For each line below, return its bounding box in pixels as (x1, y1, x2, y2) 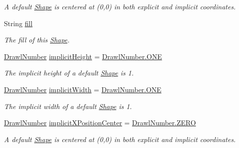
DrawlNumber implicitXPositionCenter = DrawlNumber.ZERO (4, 117, 196, 128)
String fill (4, 18, 33, 28)
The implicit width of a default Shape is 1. (4, 101, 132, 111)
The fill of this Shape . (4, 35, 70, 45)
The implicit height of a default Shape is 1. (4, 68, 134, 78)
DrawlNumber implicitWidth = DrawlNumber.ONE (4, 84, 162, 94)
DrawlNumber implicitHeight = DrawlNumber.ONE (4, 51, 162, 61)
